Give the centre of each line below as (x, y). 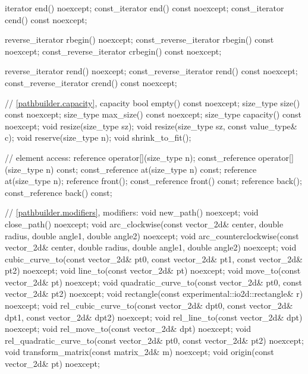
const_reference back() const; (59, 192)
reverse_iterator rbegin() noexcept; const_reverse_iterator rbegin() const (139, 39)
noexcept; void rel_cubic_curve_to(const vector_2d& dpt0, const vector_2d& (149, 305)
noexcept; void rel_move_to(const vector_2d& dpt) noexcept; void (128, 329)
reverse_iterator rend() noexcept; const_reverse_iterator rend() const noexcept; (151, 71)
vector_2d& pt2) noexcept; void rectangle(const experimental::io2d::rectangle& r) (154, 294)
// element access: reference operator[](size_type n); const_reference (130, 157)
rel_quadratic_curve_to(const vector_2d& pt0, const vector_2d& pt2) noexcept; (154, 340)
